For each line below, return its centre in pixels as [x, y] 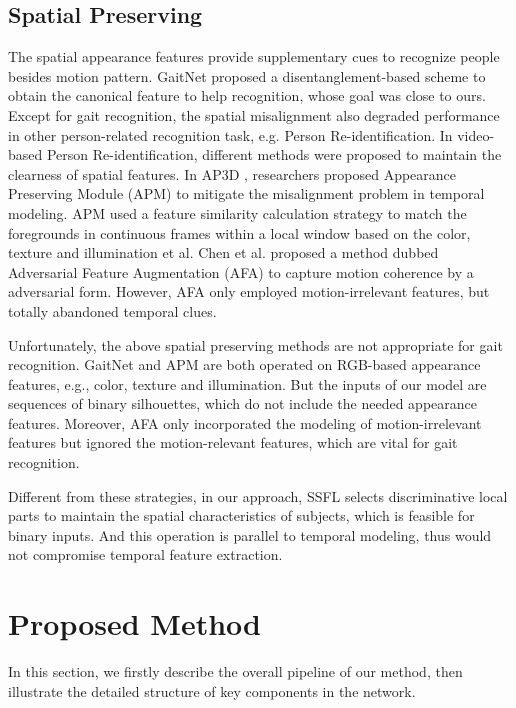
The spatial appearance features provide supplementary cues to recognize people [254, 56]
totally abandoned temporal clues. [112, 310]
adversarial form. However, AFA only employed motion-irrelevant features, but [249, 291]
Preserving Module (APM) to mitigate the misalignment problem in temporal [246, 193]
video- [476, 134]
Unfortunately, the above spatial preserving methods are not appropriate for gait [255, 344]
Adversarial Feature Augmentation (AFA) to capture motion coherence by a [241, 271]
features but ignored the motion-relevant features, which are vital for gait [233, 442]
